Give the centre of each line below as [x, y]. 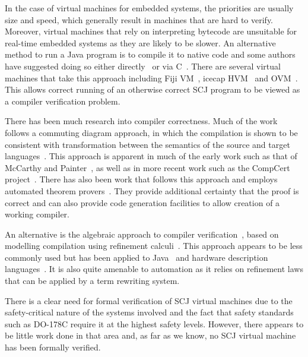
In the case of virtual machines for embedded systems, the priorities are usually [149, 8]
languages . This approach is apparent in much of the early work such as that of [151, 156]
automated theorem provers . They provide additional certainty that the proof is [152, 190]
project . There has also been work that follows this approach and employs [141, 179]
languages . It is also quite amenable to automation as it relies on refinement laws [154, 269]
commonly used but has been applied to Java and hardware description [136, 257]
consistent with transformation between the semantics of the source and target [147, 144]
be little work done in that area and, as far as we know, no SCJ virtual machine [150, 335]
